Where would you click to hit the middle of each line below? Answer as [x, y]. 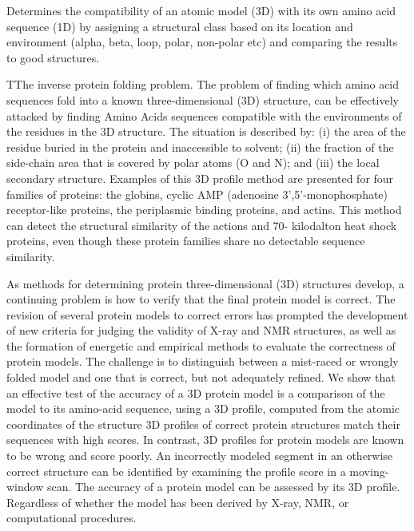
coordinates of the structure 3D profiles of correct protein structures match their [203, 424]
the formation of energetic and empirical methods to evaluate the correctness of [201, 345]
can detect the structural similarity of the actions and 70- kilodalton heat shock [202, 225]
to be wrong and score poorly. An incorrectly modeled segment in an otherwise [200, 456]
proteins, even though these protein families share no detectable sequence [186, 241]
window [25, 487]
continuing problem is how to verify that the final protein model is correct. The [201, 299]
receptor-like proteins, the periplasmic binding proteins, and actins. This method [204, 210]
